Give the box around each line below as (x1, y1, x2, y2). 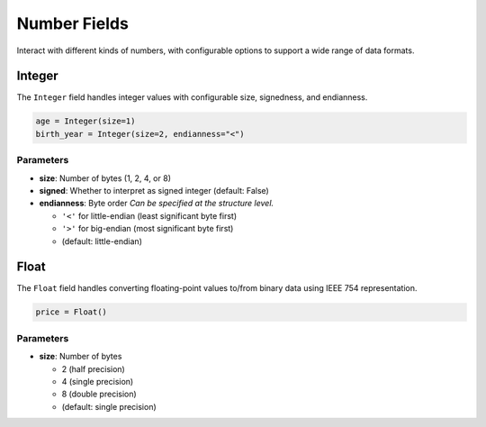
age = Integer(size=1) (35, 116, 136, 126)
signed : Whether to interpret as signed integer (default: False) (39, 185, 269, 195)
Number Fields (16, 14, 130, 33)
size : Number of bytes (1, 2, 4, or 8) (39, 172, 171, 184)
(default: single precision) (61, 401, 157, 412)
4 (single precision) (61, 376, 134, 386)
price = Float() (35, 307, 108, 317)
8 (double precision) (61, 388, 137, 400)
